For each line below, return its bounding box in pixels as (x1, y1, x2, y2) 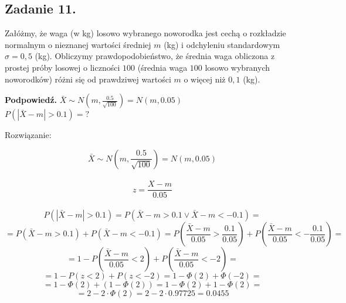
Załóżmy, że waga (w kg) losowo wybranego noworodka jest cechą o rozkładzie (5, 27, 286, 39)
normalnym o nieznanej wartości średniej (5, 38, 151, 50)
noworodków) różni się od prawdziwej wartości (5, 73, 171, 85)
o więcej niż (184, 73, 226, 85)
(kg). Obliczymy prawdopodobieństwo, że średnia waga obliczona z (35, 50, 275, 62)
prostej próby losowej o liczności (5, 61, 120, 73)
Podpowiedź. (5, 94, 57, 106)
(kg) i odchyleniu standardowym (164, 38, 280, 50)
